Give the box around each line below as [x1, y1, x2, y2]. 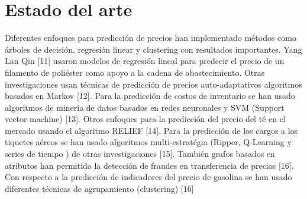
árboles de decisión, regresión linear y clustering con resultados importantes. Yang [5, 43, 302, 55]
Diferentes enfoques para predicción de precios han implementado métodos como [5, 31, 296, 44]
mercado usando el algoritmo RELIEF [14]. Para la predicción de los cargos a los [5, 124, 298, 136]
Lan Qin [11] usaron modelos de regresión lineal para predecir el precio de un [5, 54, 285, 67]
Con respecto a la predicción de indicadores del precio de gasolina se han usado [5, 171, 292, 183]
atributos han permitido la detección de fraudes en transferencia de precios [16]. [5, 159, 294, 171]
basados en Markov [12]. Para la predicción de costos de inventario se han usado [5, 89, 295, 102]
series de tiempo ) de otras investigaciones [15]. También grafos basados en [5, 147, 275, 160]
